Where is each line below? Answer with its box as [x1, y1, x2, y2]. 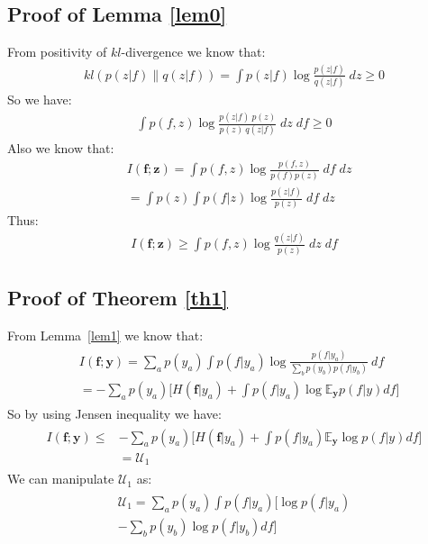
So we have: [7, 90, 72, 109]
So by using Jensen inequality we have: [7, 404, 222, 423]
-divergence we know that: [121, 42, 266, 60]
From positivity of [7, 42, 107, 60]
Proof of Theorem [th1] [7, 284, 229, 312]
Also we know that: [7, 138, 114, 157]
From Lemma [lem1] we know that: [7, 325, 204, 344]
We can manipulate [7, 469, 114, 488]
